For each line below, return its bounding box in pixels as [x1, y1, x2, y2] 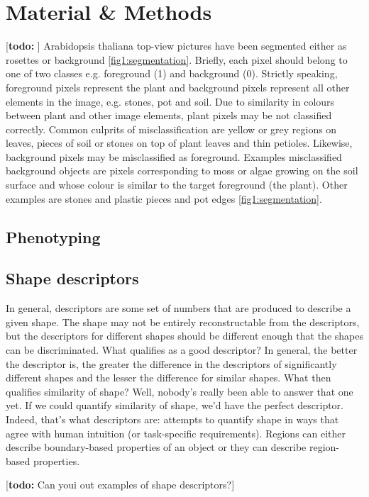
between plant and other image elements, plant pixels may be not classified [6, 108, 332, 123]
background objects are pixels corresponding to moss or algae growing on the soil [6, 163, 358, 178]
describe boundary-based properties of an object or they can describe [6, 440, 307, 454]
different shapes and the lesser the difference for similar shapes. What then [6, 370, 331, 385]
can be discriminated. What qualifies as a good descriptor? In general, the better [6, 342, 358, 357]
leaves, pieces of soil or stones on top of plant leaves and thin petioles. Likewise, [6, 135, 353, 150]
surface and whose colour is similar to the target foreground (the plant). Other [6, 177, 348, 192]
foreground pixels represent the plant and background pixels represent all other [6, 79, 350, 94]
